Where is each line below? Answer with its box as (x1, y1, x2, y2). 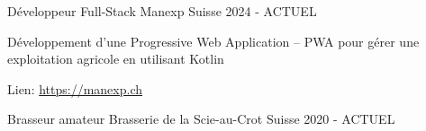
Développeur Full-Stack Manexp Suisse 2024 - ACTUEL (7, 2, 317, 20)
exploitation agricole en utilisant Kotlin (7, 49, 224, 68)
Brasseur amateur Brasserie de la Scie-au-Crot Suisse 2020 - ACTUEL (7, 109, 395, 128)
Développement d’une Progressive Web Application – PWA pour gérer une (7, 31, 420, 50)
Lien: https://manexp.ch (7, 79, 143, 98)
